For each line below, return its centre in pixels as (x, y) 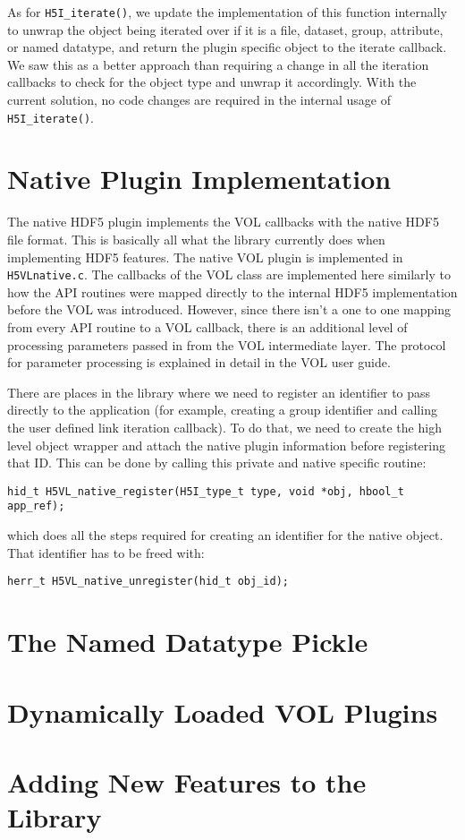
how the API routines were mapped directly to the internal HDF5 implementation (232, 291)
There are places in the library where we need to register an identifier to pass (219, 392)
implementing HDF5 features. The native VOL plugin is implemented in (205, 257)
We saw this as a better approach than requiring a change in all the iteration (218, 64)
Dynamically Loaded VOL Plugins (223, 711)
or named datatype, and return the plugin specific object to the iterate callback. (227, 47)
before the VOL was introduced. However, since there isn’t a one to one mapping (229, 309)
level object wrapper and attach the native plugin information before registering (226, 445)
